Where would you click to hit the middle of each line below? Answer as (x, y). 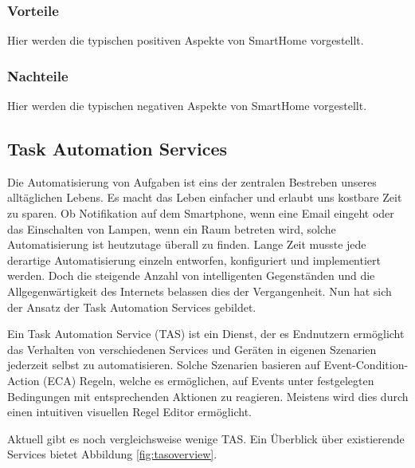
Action (23, 380)
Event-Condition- (366, 365)
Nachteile (38, 75)
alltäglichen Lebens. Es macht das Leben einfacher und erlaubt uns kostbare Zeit (205, 197)
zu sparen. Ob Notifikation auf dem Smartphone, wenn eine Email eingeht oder (201, 213)
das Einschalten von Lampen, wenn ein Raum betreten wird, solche (172, 228)
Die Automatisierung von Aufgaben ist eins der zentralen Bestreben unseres (192, 181)
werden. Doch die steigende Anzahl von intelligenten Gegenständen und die (191, 275)
